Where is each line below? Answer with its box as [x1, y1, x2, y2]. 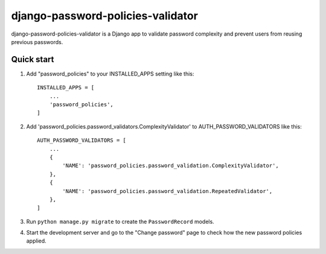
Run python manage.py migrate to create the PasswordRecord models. [26, 218, 214, 225]
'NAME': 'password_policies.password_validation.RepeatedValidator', [62, 188, 273, 194]
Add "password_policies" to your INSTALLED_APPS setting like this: [26, 70, 194, 77]
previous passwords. [11, 38, 63, 45]
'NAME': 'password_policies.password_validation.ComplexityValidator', [62, 162, 279, 169]
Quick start [11, 54, 54, 65]
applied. [26, 237, 46, 244]
